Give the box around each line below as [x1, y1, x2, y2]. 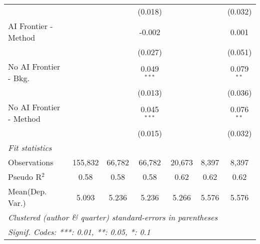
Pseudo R [8, 171, 42, 182]
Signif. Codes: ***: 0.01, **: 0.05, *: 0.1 [8, 226, 150, 237]
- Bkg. [8, 72, 29, 84]
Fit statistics [8, 142, 52, 153]
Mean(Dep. [8, 185, 47, 197]
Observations [8, 156, 53, 168]
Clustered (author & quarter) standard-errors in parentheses [8, 211, 217, 223]
